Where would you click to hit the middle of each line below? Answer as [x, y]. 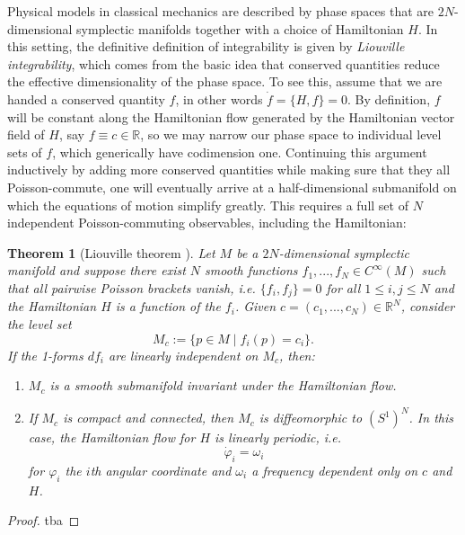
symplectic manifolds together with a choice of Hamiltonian [240, 28]
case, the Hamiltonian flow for [112, 437]
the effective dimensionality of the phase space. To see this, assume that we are [225, 81]
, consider [428, 306]
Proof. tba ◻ [44, 520]
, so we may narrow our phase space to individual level [291, 134]
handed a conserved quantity [86, 98]
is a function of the [168, 306]
